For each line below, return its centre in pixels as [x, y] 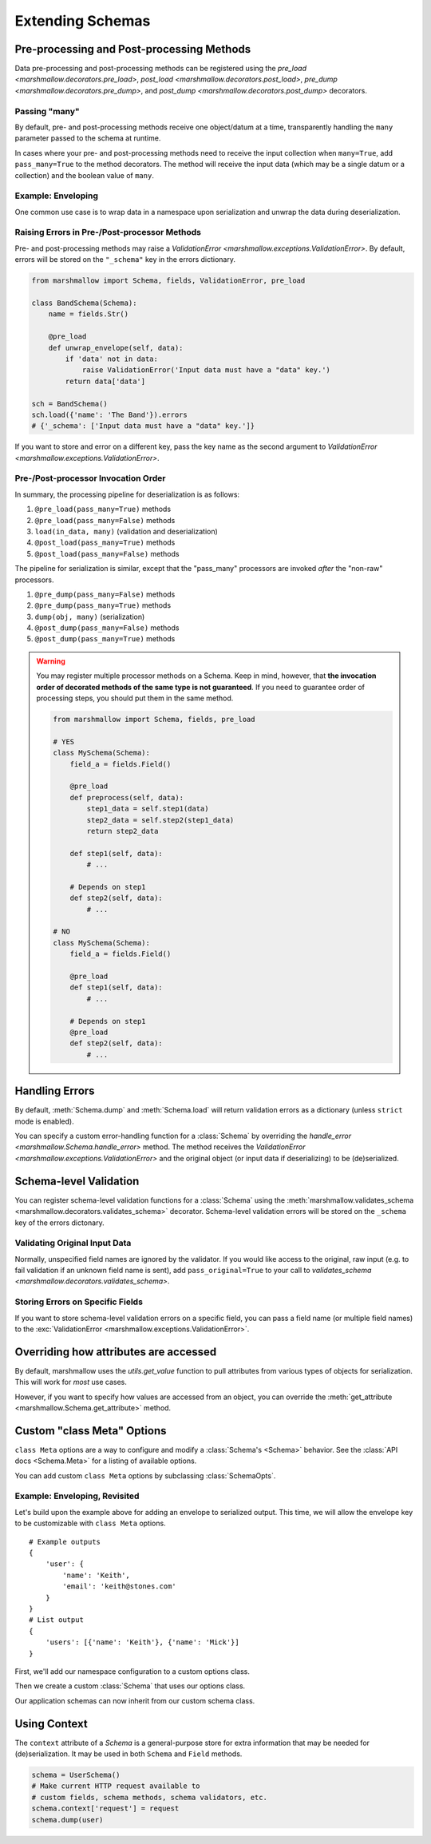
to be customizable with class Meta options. [91, 1523]
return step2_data [123, 831]
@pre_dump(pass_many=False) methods [105, 594]
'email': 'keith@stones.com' [120, 1586]
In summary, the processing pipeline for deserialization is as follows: [127, 494]
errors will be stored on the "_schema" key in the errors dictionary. [125, 260]
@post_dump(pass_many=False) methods [107, 628]
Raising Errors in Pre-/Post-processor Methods [108, 232]
